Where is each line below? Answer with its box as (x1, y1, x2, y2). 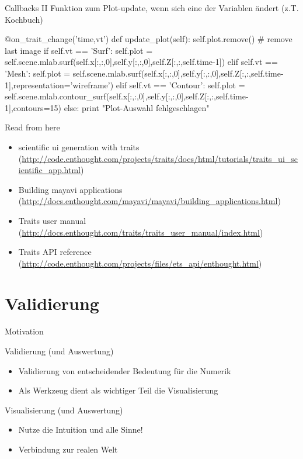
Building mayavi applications (18, 183, 123, 195)
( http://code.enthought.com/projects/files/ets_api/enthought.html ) (18, 257, 262, 269)
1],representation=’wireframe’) (5, 78, 114, 91)
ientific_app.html (18, 164, 81, 176)
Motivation (5, 325, 44, 337)
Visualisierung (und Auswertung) (5, 403, 123, 416)
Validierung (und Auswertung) (5, 345, 114, 357)
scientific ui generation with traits (18, 140, 140, 153)
